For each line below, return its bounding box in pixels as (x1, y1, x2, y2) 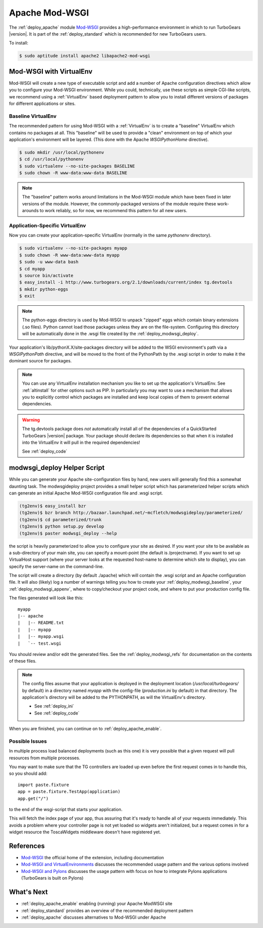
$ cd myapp (19, 266, 45, 272)
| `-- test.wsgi (18, 640, 62, 646)
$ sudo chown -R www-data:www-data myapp (19, 252, 120, 258)
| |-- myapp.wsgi (18, 634, 64, 639)
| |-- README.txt (18, 620, 64, 626)
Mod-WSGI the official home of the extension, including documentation (21, 855, 164, 861)
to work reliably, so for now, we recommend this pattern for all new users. (39, 208, 188, 214)
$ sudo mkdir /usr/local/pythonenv (19, 149, 104, 155)
